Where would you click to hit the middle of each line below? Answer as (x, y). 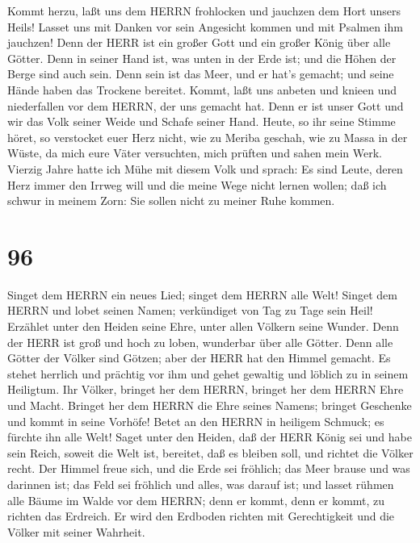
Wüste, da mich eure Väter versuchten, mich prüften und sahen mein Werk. (195, 153)
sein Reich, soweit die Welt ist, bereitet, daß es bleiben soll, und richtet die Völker (210, 452)
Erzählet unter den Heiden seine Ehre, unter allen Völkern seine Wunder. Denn (203, 326)
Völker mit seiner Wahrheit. (76, 531)
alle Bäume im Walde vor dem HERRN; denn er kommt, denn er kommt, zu (196, 500)
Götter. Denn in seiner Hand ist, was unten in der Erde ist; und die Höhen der (202, 58)
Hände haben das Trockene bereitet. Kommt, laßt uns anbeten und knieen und (202, 89)
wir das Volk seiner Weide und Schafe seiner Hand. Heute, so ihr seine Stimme (202, 121)
